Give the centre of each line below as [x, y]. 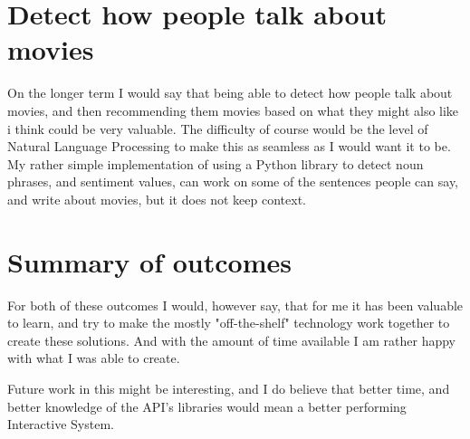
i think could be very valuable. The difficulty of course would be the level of [218, 128]
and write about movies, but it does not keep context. [157, 199]
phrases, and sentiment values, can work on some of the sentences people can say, [233, 181]
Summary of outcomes [149, 261]
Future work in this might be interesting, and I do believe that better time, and [229, 388]
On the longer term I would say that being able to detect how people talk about [230, 93]
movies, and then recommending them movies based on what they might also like [233, 110]
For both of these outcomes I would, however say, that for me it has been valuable [235, 305]
